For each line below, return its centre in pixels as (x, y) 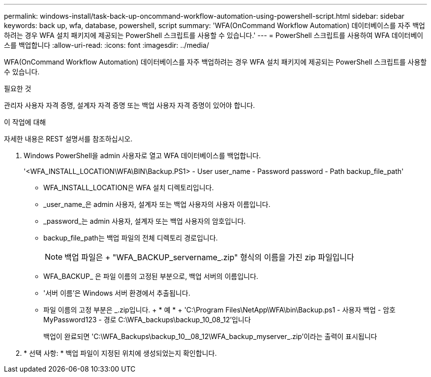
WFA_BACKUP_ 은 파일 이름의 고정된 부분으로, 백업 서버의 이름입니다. (151, 276)
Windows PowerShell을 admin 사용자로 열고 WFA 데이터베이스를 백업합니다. (142, 155)
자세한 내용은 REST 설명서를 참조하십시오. (68, 139)
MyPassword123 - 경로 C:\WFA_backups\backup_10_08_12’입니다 (147, 320)
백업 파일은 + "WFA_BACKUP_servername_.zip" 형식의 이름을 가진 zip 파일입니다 (209, 257)
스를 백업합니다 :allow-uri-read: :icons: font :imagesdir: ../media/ (107, 45)
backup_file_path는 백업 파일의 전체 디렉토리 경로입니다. (131, 238)
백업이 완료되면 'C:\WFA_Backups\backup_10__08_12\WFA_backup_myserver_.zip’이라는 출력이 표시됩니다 (210, 336)
